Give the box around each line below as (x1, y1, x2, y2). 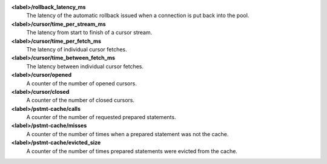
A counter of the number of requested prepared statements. (26, 114, 176, 121)
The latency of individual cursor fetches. (26, 45, 127, 53)
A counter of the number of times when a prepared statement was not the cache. (26, 130, 229, 137)
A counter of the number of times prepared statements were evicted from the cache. (26, 147, 237, 154)
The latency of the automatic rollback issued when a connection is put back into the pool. (26, 12, 249, 19)
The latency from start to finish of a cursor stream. (26, 29, 153, 36)
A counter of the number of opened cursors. (26, 79, 137, 87)
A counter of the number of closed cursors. (26, 97, 134, 104)
